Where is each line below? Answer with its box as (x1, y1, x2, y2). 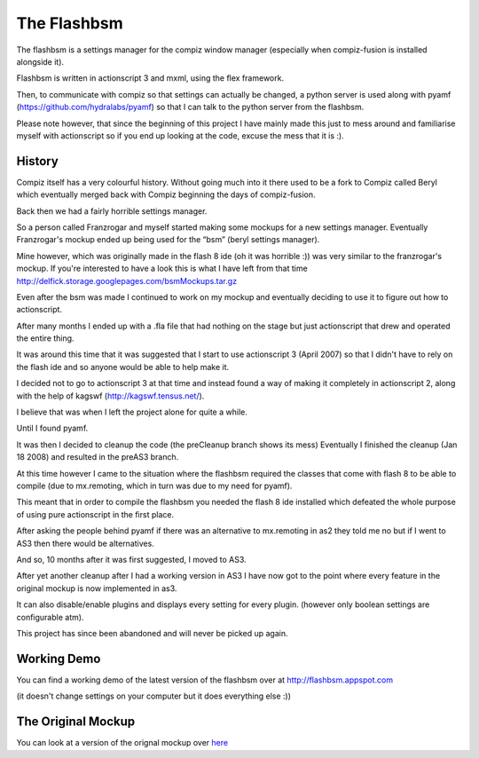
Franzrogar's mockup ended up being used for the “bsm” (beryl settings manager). (16, 234, 320, 245)
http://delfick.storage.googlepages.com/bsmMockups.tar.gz (16, 275, 238, 286)
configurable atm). (16, 612, 84, 622)
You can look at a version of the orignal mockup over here (16, 738, 229, 748)
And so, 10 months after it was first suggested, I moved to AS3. (16, 554, 247, 565)
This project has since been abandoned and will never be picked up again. (16, 628, 288, 638)
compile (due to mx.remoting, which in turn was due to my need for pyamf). (16, 480, 293, 491)
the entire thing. (16, 333, 75, 343)
